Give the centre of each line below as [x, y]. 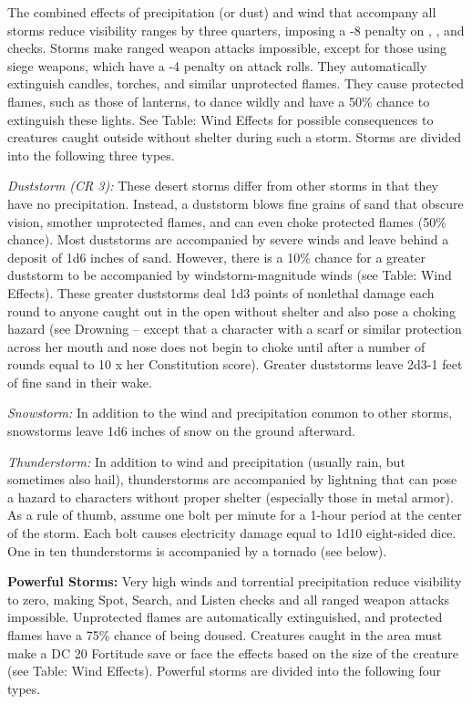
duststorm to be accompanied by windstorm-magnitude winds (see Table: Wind [230, 275]
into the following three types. [91, 155]
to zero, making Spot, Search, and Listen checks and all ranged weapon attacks [229, 599]
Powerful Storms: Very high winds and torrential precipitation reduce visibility [235, 581]
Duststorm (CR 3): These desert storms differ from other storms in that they [223, 186]
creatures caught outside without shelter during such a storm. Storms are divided [235, 137]
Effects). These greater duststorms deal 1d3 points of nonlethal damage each [221, 292]
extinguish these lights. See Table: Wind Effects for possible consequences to [221, 119]
